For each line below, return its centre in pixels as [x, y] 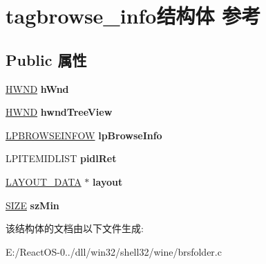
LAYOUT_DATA [44, 181]
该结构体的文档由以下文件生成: [75, 228]
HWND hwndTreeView [59, 112]
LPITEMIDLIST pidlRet [61, 158]
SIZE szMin [32, 205]
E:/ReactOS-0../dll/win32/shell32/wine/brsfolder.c [114, 251]
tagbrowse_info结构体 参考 [133, 16]
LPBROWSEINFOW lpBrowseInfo [84, 135]
